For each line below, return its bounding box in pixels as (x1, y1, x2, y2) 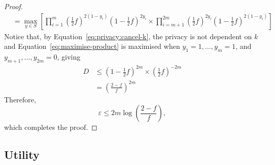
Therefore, (4, 94, 36, 104)
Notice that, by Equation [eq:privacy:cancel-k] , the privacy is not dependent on (4, 31, 252, 41)
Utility (4, 147, 40, 162)
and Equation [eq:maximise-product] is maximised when (4, 41, 180, 51)
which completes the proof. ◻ (4, 122, 98, 132)
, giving (57, 51, 80, 62)
